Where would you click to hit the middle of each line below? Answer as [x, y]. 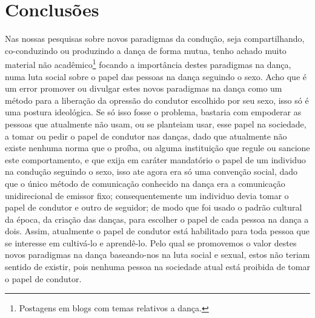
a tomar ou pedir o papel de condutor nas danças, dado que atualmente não [146, 136]
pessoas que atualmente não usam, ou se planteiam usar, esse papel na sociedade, [156, 123]
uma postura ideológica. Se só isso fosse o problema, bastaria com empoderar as [153, 112]
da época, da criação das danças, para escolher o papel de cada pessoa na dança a [157, 219]
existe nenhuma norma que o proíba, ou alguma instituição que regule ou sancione [157, 148]
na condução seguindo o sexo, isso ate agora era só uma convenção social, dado [151, 171]
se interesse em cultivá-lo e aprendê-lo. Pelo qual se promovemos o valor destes [151, 242]
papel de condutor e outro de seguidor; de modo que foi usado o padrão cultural [154, 207]
